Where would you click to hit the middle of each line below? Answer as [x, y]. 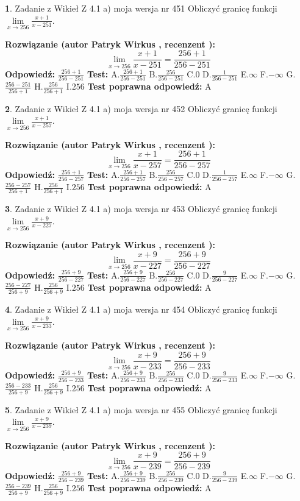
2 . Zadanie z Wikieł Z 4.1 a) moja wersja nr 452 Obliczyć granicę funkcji [141, 108]
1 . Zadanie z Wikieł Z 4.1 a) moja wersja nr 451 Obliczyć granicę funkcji [141, 8]
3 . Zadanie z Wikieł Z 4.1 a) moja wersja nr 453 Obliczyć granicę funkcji [141, 209]
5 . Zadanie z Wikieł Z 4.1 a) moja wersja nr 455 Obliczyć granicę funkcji [141, 409]
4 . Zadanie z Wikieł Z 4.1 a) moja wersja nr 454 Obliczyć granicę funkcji [141, 309]
